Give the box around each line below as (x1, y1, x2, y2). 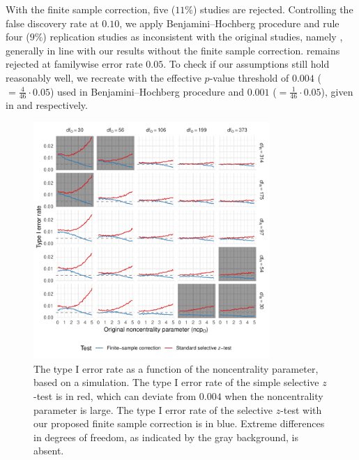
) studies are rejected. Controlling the (192, 2, 353, 16)
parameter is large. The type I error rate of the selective (33, 402, 273, 417)
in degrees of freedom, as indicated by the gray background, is (33, 429, 298, 444)
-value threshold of (209, 70, 289, 84)
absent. (33, 443, 64, 458)
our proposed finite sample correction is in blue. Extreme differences (33, 416, 325, 431)
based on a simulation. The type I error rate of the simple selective (33, 375, 319, 389)
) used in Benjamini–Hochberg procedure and (49, 84, 245, 98)
